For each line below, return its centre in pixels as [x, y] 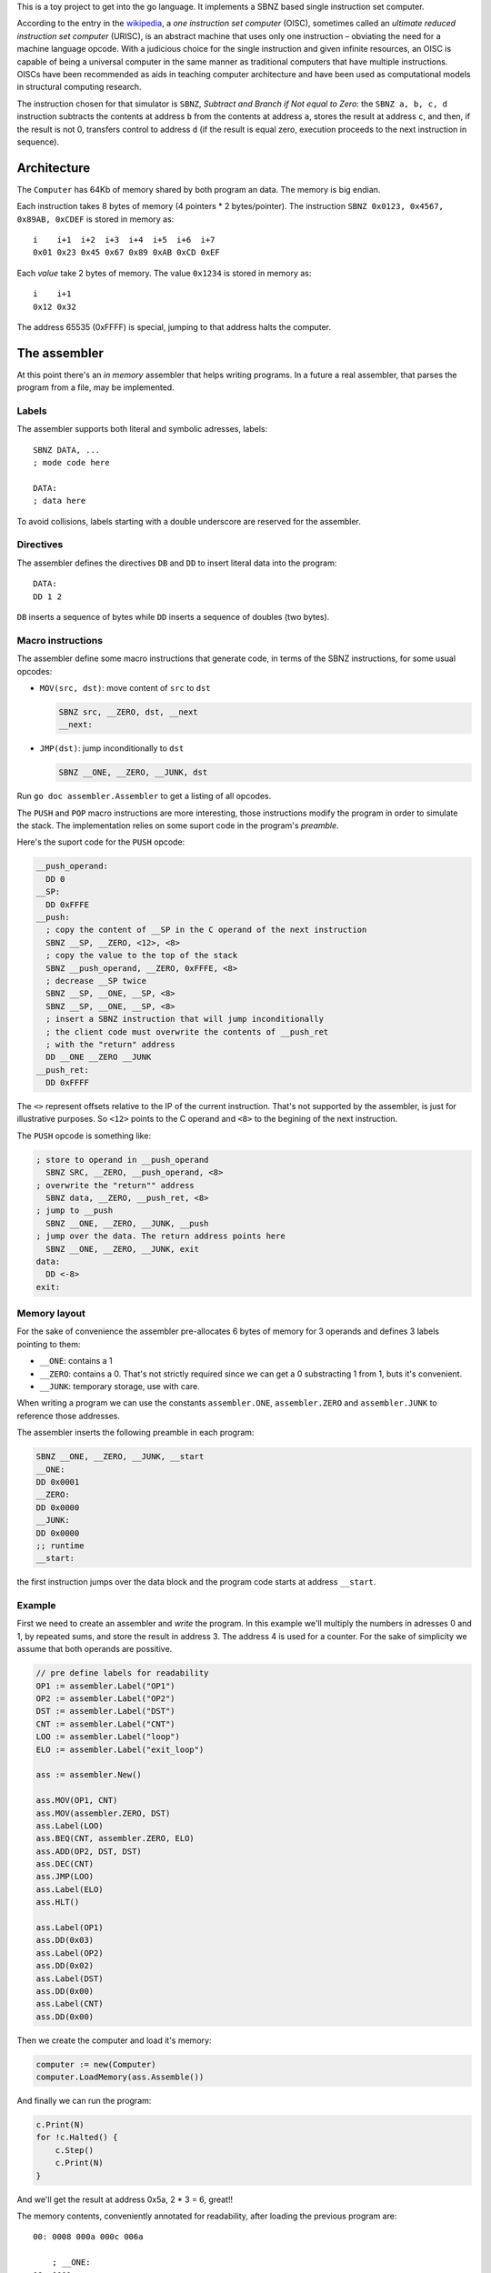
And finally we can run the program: [84, 2101]
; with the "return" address [111, 1044]
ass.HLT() [58, 1902]
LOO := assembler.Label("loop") [108, 1737]
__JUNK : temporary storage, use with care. [120, 1387]
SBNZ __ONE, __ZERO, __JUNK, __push [127, 1223]
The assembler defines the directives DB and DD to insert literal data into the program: [177, 563]
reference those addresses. [69, 1416]
